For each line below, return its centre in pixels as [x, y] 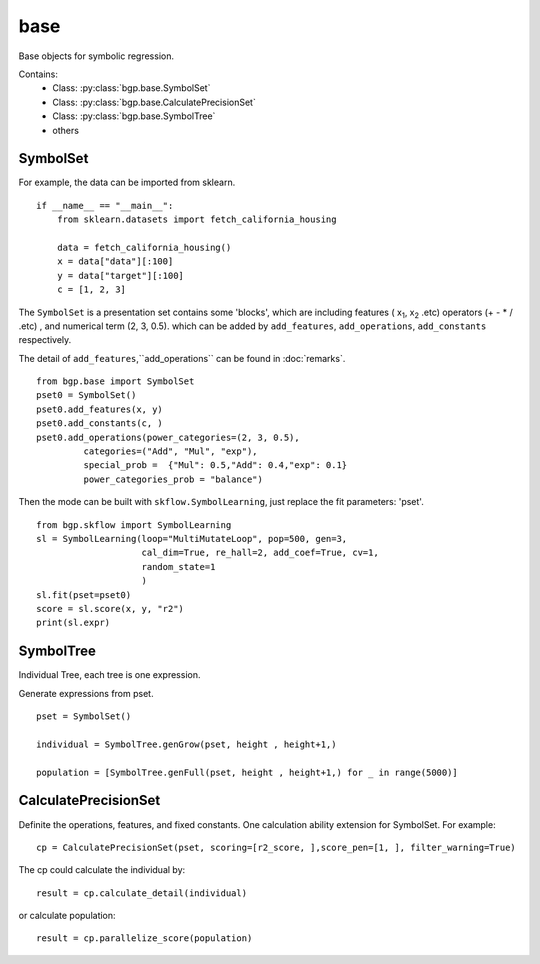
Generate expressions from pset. [86, 693]
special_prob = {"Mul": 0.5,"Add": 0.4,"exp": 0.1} [215, 465]
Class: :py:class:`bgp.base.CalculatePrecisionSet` [154, 102]
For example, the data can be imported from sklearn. [127, 182]
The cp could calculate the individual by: [102, 870]
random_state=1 [178, 566]
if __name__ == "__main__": [105, 205]
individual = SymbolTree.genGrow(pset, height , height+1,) [186, 744]
